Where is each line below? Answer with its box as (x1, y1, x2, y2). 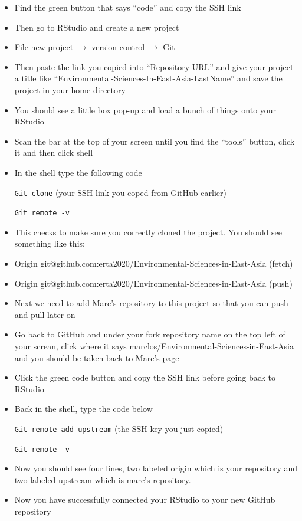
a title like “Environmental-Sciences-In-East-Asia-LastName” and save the (14, 72, 283, 84)
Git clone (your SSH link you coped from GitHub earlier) (14, 186, 226, 198)
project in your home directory (14, 83, 126, 96)
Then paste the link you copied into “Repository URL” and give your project (14, 60, 294, 73)
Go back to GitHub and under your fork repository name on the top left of (14, 328, 285, 340)
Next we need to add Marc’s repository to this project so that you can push (14, 297, 288, 309)
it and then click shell (14, 146, 93, 159)
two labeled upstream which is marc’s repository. (14, 473, 191, 486)
